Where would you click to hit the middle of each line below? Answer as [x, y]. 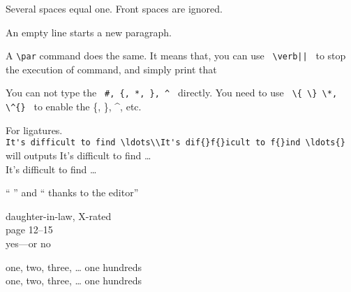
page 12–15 [29, 229]
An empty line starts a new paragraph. [89, 32]
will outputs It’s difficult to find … [79, 155]
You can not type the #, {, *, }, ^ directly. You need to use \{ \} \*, [172, 93]
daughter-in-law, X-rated [59, 216]
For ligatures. [34, 130]
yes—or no [28, 243]
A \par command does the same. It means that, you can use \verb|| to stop [176, 56]
